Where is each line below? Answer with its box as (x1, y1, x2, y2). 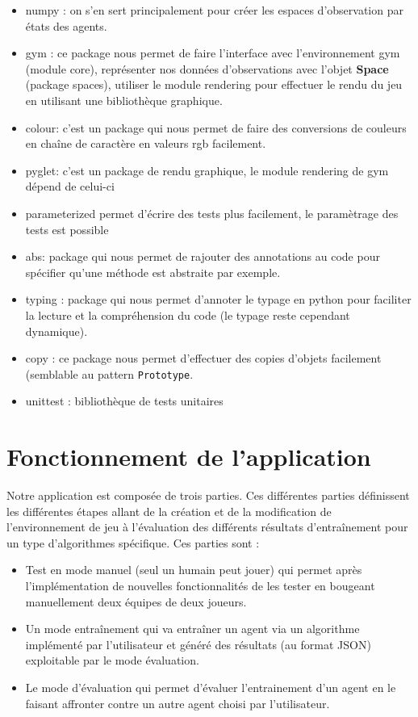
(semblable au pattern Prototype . (25, 365, 194, 382)
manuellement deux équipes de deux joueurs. (25, 593, 247, 610)
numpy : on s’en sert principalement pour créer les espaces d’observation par (25, 2, 403, 18)
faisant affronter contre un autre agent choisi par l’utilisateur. (25, 694, 330, 711)
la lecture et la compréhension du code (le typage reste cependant (25, 306, 350, 323)
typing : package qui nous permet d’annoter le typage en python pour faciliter (25, 291, 412, 308)
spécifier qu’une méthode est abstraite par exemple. (25, 263, 281, 280)
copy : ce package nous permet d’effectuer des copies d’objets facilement (25, 350, 382, 367)
